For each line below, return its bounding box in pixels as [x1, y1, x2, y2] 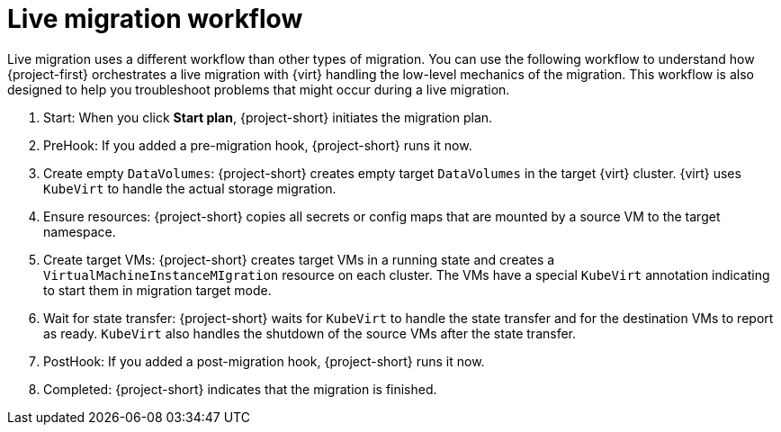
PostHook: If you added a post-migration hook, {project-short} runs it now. [43, 353, 485, 369]
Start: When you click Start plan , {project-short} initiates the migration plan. [43, 109, 493, 125]
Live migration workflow [7, 4, 303, 34]
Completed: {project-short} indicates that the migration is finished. [43, 381, 437, 397]
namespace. [43, 223, 116, 239]
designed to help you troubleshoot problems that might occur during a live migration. [7, 81, 510, 97]
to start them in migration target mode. [43, 282, 272, 298]
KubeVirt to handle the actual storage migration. [43, 180, 337, 196]
